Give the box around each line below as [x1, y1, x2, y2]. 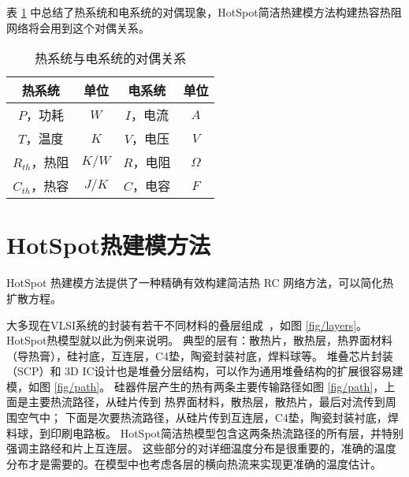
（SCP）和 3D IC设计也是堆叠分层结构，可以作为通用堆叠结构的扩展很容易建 [6, 363, 403, 379]
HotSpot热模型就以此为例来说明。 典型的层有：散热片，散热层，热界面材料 [6, 332, 393, 348]
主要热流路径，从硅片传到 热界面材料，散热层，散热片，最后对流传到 [28, 393, 385, 410]
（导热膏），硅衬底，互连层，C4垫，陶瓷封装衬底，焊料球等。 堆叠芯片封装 [6, 347, 393, 363]
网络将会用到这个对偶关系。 [6, 19, 150, 35]
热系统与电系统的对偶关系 [35, 49, 187, 68]
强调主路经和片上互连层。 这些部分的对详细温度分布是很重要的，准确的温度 [6, 440, 396, 457]
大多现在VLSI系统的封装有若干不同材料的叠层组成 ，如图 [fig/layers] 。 [6, 316, 368, 333]
